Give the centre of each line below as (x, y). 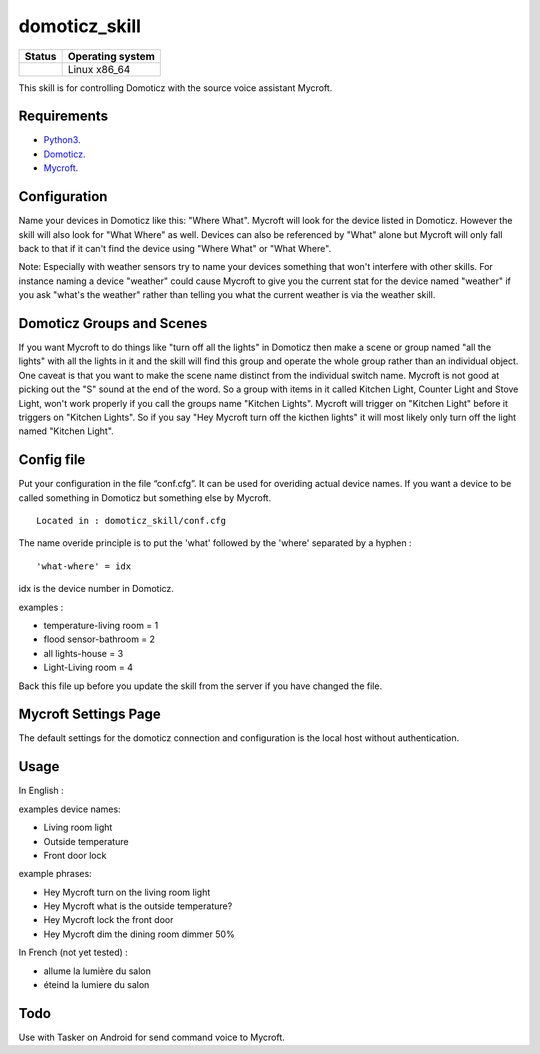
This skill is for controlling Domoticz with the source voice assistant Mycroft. (175, 87)
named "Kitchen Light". (66, 431)
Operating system (111, 56)
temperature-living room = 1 (101, 625)
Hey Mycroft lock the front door (108, 920)
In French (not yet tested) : (73, 952)
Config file (52, 460)
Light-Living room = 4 (88, 667)
